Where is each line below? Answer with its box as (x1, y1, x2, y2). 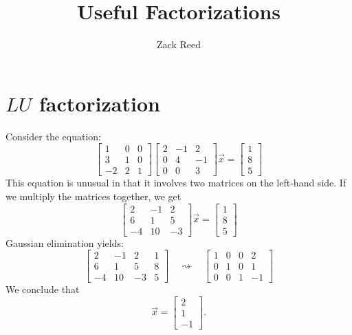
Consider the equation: (5, 129, 101, 143)
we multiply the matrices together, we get (5, 188, 181, 203)
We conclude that (5, 282, 80, 296)
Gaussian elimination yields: (5, 235, 124, 250)
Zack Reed (157, 37, 201, 52)
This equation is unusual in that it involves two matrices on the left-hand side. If (5, 175, 346, 190)
